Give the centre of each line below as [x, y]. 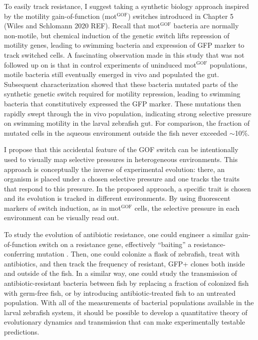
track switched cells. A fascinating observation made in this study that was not [124, 54]
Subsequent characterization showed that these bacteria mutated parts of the [121, 84]
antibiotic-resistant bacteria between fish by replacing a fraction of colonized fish [127, 283]
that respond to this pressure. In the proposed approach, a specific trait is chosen [128, 188]
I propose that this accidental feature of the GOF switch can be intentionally [121, 149]
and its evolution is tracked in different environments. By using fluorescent [117, 198]
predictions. [22, 332]
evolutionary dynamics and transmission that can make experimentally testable [125, 322]
